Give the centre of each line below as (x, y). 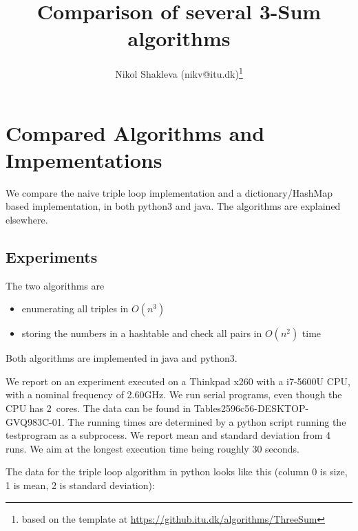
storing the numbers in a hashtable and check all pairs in (142, 333)
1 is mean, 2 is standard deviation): (80, 485)
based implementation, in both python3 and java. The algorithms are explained (173, 206)
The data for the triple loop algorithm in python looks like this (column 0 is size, (177, 472)
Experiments (52, 256)
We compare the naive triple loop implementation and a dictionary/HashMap (169, 192)
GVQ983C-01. (35, 421)
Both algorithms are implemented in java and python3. (122, 358)
